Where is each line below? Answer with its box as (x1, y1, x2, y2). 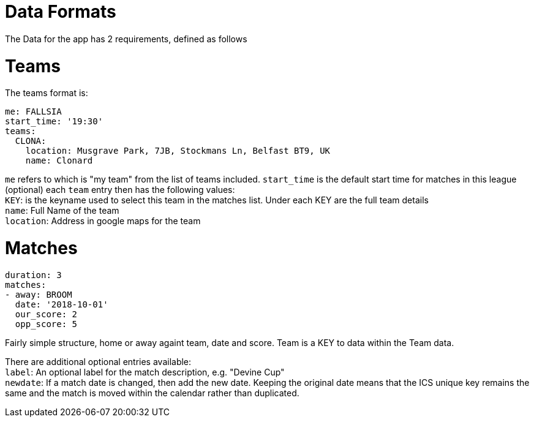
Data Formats (5, 1, 116, 22)
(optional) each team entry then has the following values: (5, 184, 235, 195)
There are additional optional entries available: (5, 356, 192, 367)
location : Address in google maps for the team (5, 216, 201, 227)
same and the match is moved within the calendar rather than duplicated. (5, 387, 299, 398)
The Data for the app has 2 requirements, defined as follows (5, 33, 247, 44)
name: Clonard (25, 156, 93, 166)
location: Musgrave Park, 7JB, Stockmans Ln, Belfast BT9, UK (25, 146, 331, 156)
